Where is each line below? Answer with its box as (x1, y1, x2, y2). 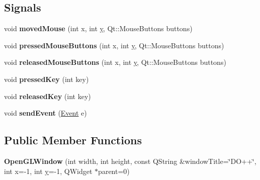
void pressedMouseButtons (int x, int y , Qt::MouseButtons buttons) (4, 40, 224, 50)
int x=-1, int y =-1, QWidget (4, 165, 93, 176)
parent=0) (98, 165, 130, 176)
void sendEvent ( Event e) (4, 108, 87, 118)
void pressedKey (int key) (4, 73, 89, 84)
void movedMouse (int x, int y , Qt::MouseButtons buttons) (4, 23, 193, 34)
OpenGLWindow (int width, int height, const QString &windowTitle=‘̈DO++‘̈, (4, 155, 256, 166)
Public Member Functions (4, 132, 142, 148)
